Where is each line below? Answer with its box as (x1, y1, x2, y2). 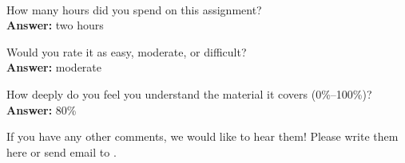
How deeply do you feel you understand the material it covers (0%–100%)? (6, 85, 372, 102)
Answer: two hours (6, 17, 104, 33)
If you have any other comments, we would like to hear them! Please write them (6, 128, 399, 145)
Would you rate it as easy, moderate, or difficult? (6, 43, 247, 60)
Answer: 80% (6, 101, 77, 118)
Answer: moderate (6, 59, 102, 76)
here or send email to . (6, 143, 117, 160)
